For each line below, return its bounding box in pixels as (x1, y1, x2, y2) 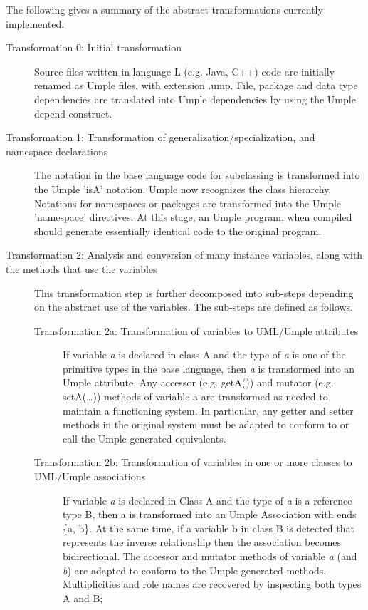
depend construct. (34, 105, 112, 120)
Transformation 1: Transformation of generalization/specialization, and (6, 130, 315, 145)
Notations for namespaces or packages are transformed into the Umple (34, 195, 342, 210)
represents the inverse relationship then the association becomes (63, 534, 342, 549)
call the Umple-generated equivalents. (63, 430, 226, 445)
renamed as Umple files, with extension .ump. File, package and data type (34, 78, 358, 93)
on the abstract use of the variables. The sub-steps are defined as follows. (34, 299, 353, 314)
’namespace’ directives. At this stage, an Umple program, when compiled (34, 210, 352, 224)
